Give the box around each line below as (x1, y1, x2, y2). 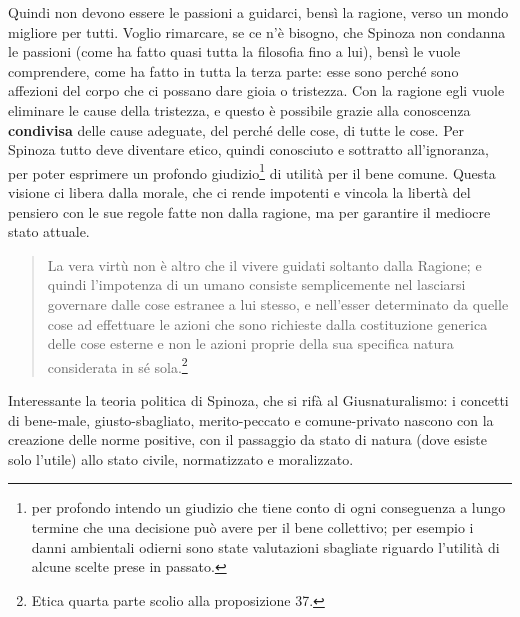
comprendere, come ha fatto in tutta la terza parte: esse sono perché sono (8, 60, 459, 81)
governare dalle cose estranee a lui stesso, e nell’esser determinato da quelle (47, 293, 509, 314)
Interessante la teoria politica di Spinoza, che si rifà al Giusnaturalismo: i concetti (8, 390, 509, 410)
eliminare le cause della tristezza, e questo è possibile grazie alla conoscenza (8, 99, 471, 120)
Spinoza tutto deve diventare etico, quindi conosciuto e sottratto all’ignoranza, (8, 139, 489, 160)
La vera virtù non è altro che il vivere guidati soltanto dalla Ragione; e (47, 254, 482, 275)
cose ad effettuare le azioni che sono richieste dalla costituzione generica (47, 313, 488, 334)
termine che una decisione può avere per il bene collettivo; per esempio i (31, 516, 474, 537)
